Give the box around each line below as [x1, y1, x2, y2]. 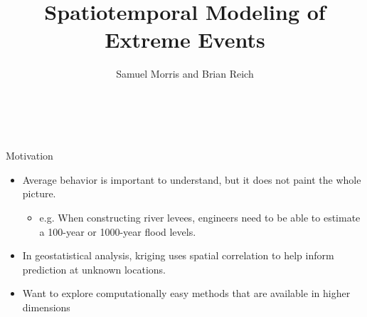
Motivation [6, 148, 53, 163]
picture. [22, 186, 56, 201]
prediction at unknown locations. [22, 261, 166, 276]
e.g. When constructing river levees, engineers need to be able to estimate [39, 209, 361, 224]
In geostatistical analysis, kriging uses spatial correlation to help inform [22, 248, 334, 263]
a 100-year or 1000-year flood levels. [39, 224, 196, 239]
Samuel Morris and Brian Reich [116, 66, 254, 81]
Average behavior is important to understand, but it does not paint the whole [22, 172, 361, 187]
